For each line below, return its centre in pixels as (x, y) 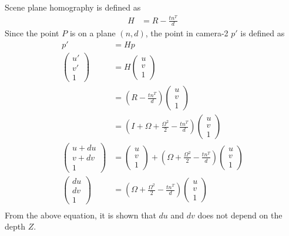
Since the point (32, 33)
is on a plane (93, 33)
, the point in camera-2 (187, 33)
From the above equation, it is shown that (80, 215)
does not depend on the (240, 215)
